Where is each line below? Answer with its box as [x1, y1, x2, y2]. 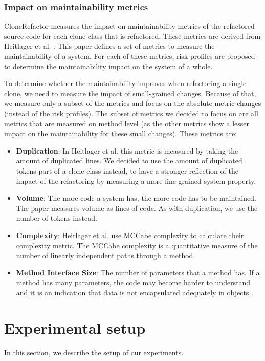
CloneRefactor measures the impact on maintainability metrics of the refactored [4, 20, 255, 31]
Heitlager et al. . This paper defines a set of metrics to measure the [4, 40, 215, 51]
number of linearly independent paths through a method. [16, 250, 195, 261]
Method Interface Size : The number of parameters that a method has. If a [16, 267, 260, 278]
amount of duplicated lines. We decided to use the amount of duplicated [16, 155, 242, 166]
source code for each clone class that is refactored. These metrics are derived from [4, 30, 261, 41]
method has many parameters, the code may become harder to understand [16, 277, 251, 288]
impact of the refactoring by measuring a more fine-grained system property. [16, 175, 256, 186]
